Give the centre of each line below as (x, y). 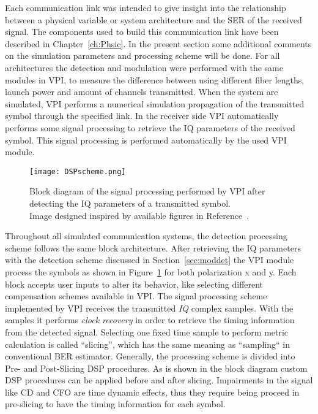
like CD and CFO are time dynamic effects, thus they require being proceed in (152, 392)
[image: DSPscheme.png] (78, 171)
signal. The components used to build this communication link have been (142, 32)
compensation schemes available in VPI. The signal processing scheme (136, 296)
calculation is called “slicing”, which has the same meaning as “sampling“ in (147, 344)
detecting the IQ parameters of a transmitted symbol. (130, 203)
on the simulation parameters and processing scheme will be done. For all (142, 56)
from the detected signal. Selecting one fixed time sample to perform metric (147, 332)
